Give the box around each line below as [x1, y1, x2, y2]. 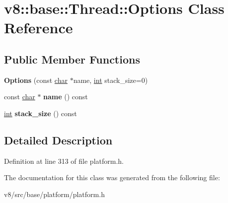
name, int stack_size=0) [73, 74, 148, 85]
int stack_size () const [4, 108, 77, 118]
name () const [43, 91, 88, 102]
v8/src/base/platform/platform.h [4, 189, 105, 199]
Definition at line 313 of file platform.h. [4, 155, 124, 166]
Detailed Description [4, 132, 113, 147]
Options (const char [4, 74, 68, 85]
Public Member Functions [4, 51, 140, 67]
